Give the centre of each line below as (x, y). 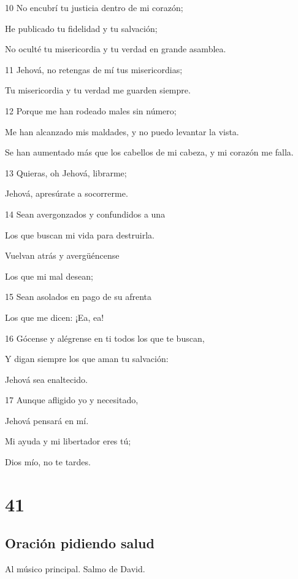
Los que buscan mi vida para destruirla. (80, 234)
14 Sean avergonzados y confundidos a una (85, 214)
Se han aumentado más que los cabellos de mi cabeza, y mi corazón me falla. (149, 152)
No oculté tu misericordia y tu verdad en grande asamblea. (116, 49)
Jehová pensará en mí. (47, 420)
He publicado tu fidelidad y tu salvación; (81, 28)
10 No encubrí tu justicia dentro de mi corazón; (94, 7)
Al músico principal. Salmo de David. (75, 569)
